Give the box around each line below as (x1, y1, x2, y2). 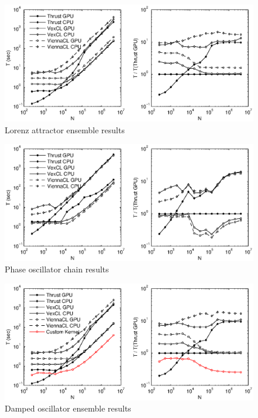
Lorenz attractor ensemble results (5, 123, 125, 136)
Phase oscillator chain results (5, 263, 109, 275)
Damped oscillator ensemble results (5, 402, 131, 414)
